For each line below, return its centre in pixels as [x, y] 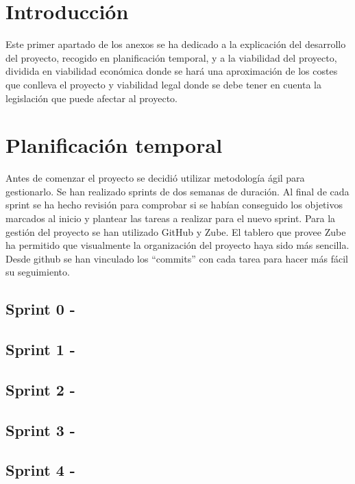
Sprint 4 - [40, 470]
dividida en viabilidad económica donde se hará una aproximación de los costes [172, 71]
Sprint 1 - [40, 349]
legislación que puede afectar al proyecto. [91, 98]
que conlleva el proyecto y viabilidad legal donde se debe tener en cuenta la [163, 84]
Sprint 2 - [40, 389]
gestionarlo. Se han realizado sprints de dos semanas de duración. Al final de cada [177, 191]
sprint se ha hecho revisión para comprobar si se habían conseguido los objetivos [174, 205]
